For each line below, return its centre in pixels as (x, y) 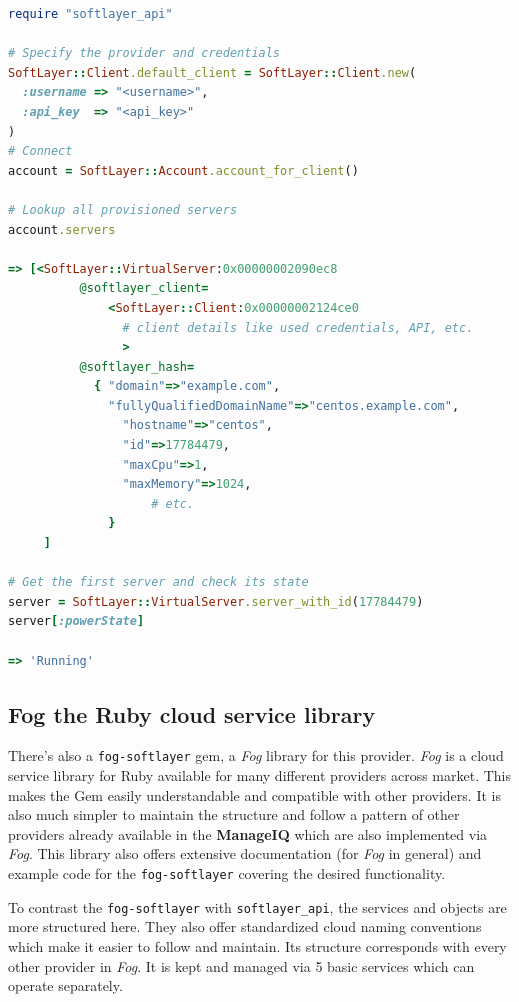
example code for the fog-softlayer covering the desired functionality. (227, 873)
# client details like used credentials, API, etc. (298, 327)
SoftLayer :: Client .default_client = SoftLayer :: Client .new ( (212, 72)
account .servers (62, 229)
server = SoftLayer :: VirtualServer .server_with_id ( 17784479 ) (216, 601)
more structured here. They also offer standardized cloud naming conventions (245, 926)
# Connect (40, 151)
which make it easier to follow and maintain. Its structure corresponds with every (257, 945)
